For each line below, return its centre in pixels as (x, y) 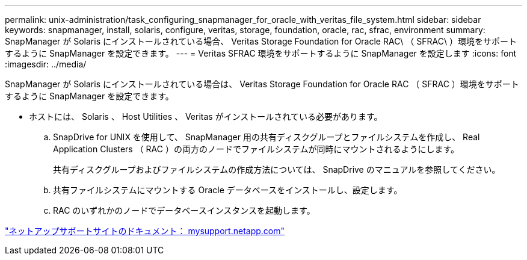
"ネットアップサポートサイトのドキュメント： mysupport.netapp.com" (145, 231)
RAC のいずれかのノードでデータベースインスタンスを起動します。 (184, 210)
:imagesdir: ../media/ (46, 64)
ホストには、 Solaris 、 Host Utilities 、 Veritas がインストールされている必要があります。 (206, 116)
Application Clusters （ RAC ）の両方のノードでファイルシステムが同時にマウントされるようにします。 (256, 149)
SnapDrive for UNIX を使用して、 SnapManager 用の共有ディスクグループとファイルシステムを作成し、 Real (267, 137)
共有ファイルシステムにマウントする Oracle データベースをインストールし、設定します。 (228, 190)
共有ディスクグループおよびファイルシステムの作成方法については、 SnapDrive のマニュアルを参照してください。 (277, 169)
